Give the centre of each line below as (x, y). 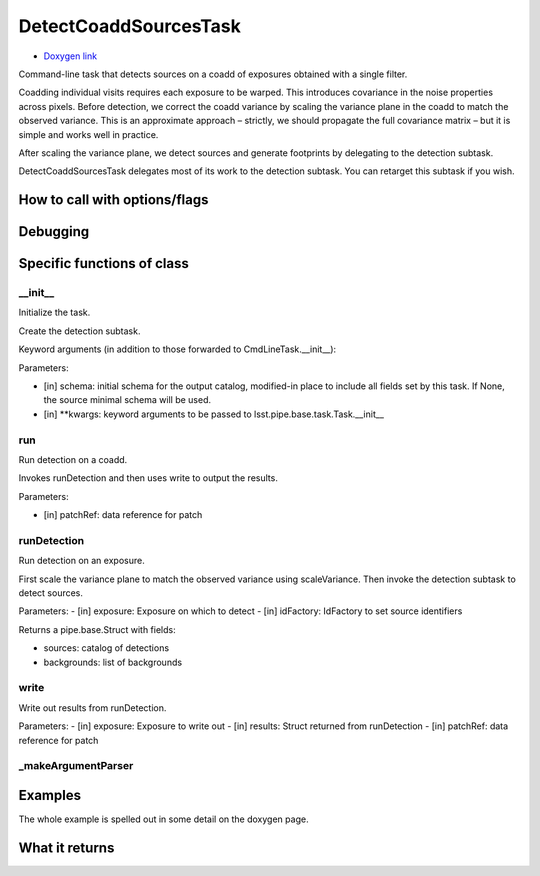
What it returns (66, 847)
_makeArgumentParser (76, 766)
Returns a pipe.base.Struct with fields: (97, 629)
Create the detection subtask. (79, 331)
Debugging (54, 231)
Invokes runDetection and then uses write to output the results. (148, 478)
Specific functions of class (103, 263)
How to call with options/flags (113, 200)
